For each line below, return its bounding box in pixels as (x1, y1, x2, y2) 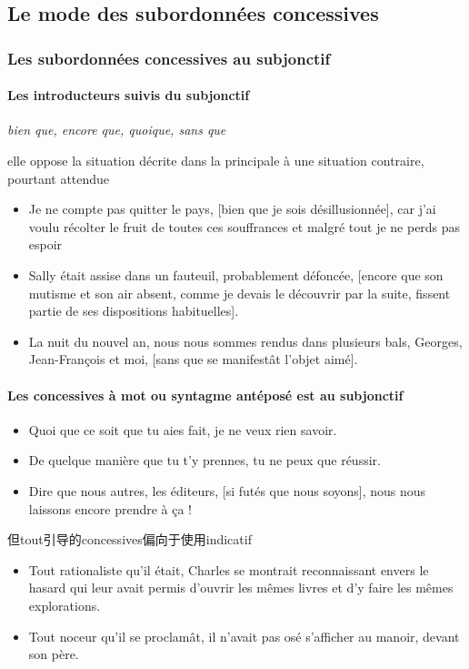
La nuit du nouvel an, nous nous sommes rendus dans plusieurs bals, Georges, (28, 331, 463, 350)
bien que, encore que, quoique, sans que (7, 120, 226, 139)
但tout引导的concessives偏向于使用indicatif (7, 530, 252, 549)
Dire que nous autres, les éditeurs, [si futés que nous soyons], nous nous (28, 481, 426, 500)
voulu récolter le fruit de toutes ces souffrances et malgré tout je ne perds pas (28, 217, 461, 236)
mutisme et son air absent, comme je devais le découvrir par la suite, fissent (28, 283, 451, 302)
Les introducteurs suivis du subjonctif (7, 86, 250, 105)
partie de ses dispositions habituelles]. (28, 301, 239, 320)
